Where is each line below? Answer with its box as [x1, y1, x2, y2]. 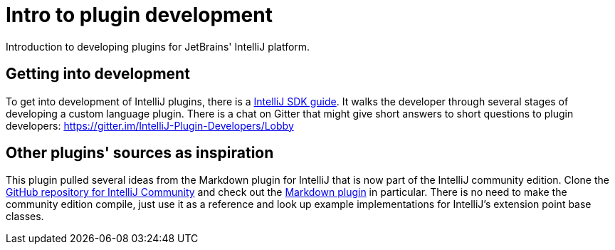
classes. [6, 210, 44, 223]
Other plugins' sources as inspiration [6, 144, 274, 162]
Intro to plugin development [6, 3, 273, 27]
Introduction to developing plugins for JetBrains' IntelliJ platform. [6, 40, 310, 53]
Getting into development [6, 65, 190, 83]
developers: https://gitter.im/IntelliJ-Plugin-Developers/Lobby [6, 119, 294, 132]
